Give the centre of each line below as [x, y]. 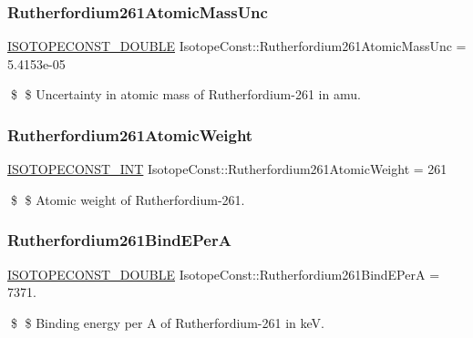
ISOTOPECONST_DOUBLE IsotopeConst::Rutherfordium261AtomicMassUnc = [237, 46]
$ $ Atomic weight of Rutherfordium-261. [128, 199]
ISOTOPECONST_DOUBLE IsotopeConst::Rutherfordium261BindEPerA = [224, 274]
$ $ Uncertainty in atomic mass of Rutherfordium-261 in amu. [185, 94]
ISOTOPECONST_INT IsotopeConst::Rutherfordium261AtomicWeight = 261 [227, 169]
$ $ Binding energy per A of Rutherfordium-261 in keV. [167, 322]
